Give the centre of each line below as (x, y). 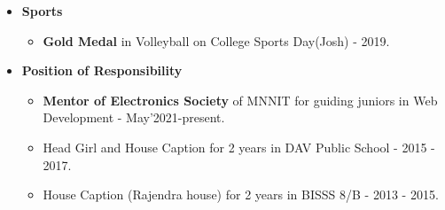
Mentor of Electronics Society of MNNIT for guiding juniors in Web (240, 100)
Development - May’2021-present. (134, 117)
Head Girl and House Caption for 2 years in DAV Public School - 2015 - (239, 147)
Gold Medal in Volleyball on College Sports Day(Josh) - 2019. (216, 40)
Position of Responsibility (102, 70)
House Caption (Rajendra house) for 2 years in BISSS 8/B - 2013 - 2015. (241, 194)
